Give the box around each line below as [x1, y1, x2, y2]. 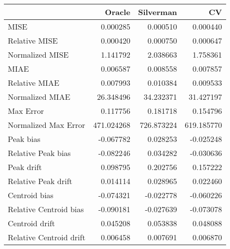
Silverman [138, 6, 177, 17]
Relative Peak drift [8, 175, 72, 187]
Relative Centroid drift [8, 232, 86, 243]
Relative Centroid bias [8, 203, 84, 215]
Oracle [105, 6, 130, 17]
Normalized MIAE [8, 91, 71, 102]
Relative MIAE [8, 77, 59, 88]
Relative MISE [8, 35, 58, 46]
